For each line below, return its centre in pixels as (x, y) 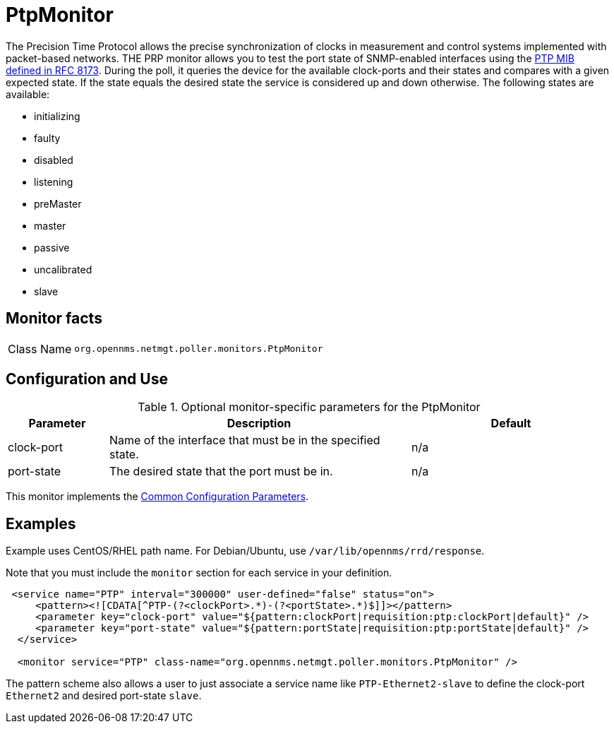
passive (52, 247)
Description (259, 423)
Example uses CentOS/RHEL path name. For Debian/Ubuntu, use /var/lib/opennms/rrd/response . (245, 551)
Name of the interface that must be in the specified (245, 440)
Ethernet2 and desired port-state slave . (104, 696)
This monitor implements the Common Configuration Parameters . (157, 497)
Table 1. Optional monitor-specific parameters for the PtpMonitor (309, 407)
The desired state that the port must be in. (221, 472)
